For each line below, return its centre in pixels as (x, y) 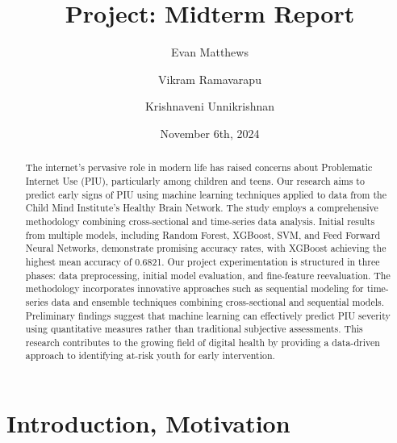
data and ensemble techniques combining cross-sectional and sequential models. (217, 301)
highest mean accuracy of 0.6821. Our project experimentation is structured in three (203, 261)
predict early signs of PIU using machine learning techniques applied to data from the (206, 194)
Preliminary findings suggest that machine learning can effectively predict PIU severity (208, 315)
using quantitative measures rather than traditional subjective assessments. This (194, 329)
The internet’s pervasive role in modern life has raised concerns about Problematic (199, 167)
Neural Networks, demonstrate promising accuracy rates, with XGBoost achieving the (206, 248)
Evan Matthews (210, 52)
